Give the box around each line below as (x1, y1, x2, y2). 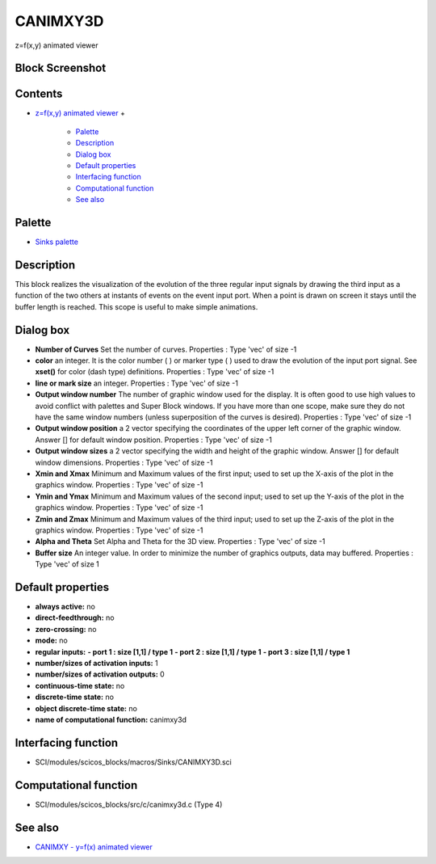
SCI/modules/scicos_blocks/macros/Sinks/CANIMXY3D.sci (35, 757, 232, 767)
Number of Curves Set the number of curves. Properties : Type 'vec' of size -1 (35, 344, 297, 354)
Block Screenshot (15, 61, 107, 75)
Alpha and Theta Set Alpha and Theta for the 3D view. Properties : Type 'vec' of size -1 (35, 537, 326, 546)
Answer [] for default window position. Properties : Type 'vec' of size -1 (35, 435, 272, 445)
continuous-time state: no (35, 681, 125, 690)
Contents (15, 87, 63, 101)
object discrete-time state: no (35, 703, 137, 713)
